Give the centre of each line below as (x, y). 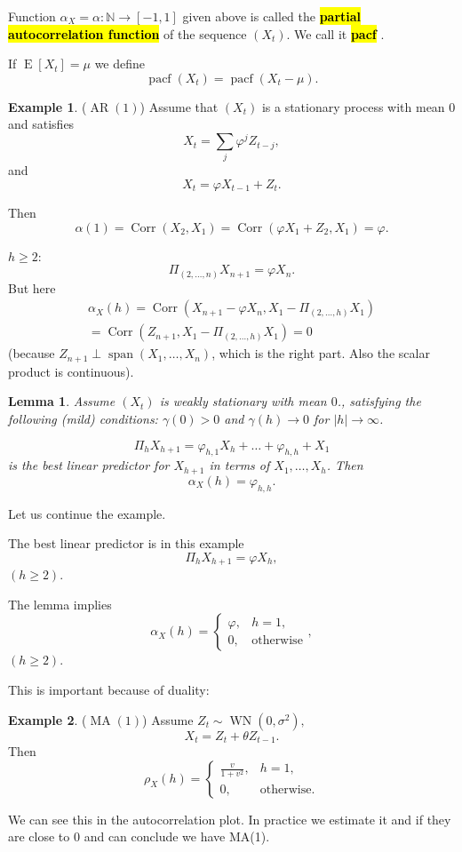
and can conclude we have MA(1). (177, 836)
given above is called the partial (272, 16)
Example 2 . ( (48, 719)
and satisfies (41, 124)
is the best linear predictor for (89, 465)
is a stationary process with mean (353, 106)
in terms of (239, 465)
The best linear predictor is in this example (126, 543)
